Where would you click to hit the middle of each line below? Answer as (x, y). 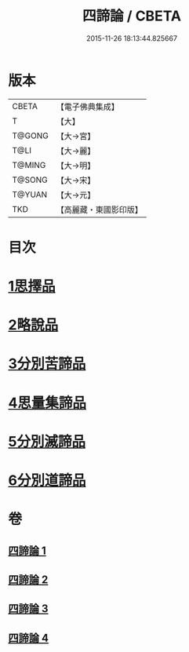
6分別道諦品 (47, 480)
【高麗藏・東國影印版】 (99, 209)
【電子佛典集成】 (87, 107)
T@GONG (30, 136)
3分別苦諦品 (47, 364)
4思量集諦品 (47, 403)
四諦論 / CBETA (132, 16)
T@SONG (30, 180)
